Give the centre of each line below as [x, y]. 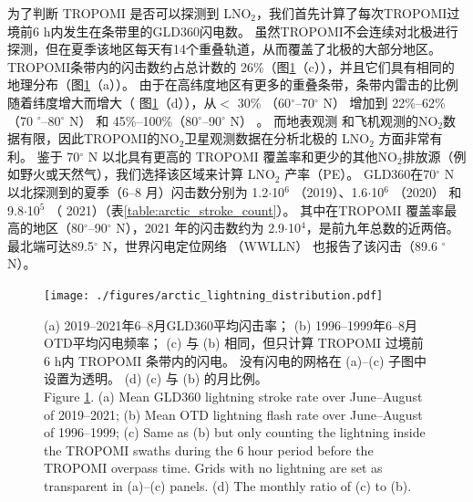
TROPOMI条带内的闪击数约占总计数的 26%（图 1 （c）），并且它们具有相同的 [231, 66]
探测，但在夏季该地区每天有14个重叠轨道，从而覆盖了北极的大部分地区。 [224, 49]
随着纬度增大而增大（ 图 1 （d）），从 [112, 102]
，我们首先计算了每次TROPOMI [352, 13]
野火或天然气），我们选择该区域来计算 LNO [147, 174]
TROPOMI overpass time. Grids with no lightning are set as [213, 468]
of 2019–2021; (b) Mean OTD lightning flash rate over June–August [233, 414]
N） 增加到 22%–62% [384, 102]
